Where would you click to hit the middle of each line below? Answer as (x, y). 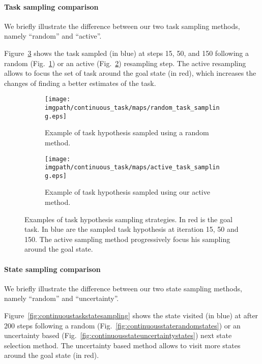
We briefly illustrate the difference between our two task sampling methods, (122, 26)
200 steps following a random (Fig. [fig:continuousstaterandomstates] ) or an (122, 325)
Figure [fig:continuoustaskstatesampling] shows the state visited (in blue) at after (131, 315)
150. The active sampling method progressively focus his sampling (127, 239)
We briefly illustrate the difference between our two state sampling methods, (123, 288)
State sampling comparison (52, 269)
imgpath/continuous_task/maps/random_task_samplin (132, 108)
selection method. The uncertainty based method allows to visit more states (122, 345)
